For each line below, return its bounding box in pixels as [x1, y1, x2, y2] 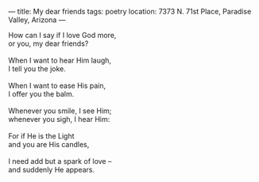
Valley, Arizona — [8, 15, 66, 25]
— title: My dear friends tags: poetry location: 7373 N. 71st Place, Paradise [8, 7, 252, 16]
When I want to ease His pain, [8, 81, 106, 90]
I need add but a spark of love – [8, 157, 112, 165]
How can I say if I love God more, [8, 31, 117, 40]
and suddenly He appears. [8, 165, 95, 174]
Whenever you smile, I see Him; [8, 106, 112, 116]
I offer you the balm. [8, 89, 75, 98]
